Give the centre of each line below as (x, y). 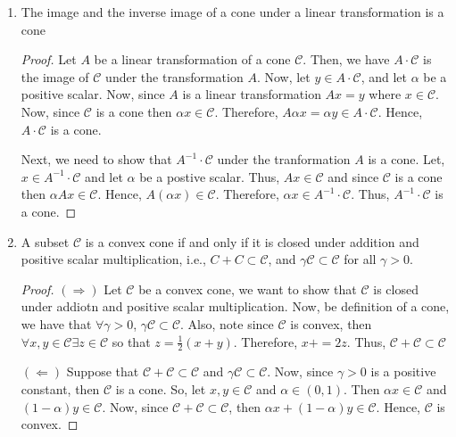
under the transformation (174, 76)
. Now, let (283, 76)
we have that (56, 323)
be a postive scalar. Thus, (210, 176)
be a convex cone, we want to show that (248, 289)
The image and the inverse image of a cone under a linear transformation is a (232, 12)
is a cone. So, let (161, 388)
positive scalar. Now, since (93, 94)
